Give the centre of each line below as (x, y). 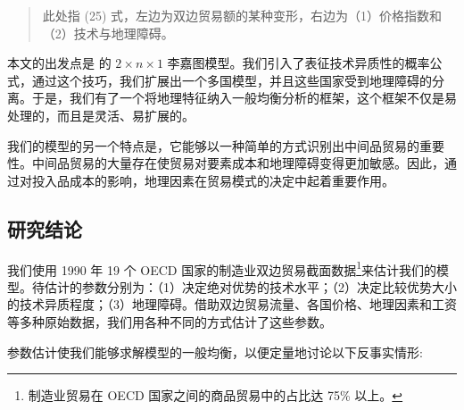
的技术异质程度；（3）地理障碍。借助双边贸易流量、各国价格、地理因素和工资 (232, 304)
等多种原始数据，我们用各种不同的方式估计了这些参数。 (170, 321)
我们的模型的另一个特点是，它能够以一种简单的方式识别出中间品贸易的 (213, 145)
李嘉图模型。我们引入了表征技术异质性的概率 (298, 63)
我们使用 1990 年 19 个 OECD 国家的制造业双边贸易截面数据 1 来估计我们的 (222, 268)
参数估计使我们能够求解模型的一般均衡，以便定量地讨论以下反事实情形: (215, 351)
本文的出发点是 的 (59, 63)
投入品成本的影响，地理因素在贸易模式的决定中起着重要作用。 (213, 180)
